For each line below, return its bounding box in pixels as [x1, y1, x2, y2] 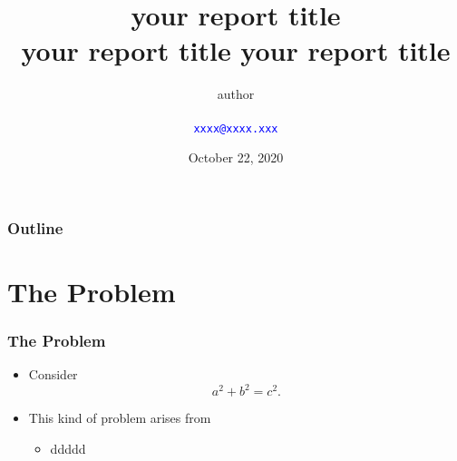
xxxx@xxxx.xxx [193, 122, 278, 135]
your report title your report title [21, 32, 451, 69]
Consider [28, 365, 78, 384]
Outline [7, 216, 63, 239]
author [217, 84, 255, 103]
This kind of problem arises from [28, 408, 211, 427]
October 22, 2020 [188, 148, 284, 167]
